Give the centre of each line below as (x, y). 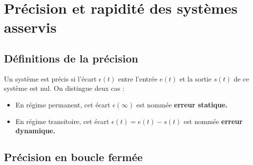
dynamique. (35, 131)
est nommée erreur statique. (182, 104)
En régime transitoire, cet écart (62, 121)
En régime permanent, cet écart (63, 104)
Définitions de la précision (71, 58)
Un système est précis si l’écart (50, 78)
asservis (30, 27)
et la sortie (195, 78)
